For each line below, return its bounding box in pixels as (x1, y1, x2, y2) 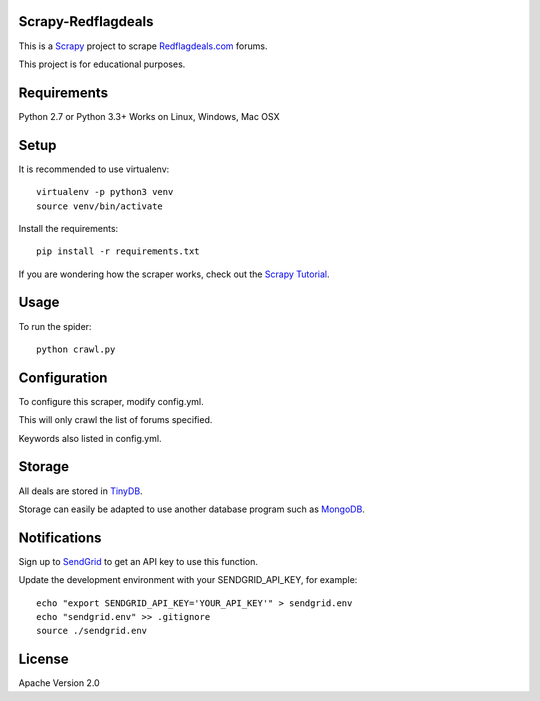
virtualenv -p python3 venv (36, 186, 174, 198)
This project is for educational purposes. (18, 58, 186, 70)
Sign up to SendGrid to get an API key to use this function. (18, 555, 259, 567)
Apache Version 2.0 (18, 677, 100, 689)
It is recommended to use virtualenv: (18, 163, 170, 175)
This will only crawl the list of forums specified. (18, 414, 213, 426)
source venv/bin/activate (36, 200, 164, 212)
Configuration (18, 369, 108, 386)
